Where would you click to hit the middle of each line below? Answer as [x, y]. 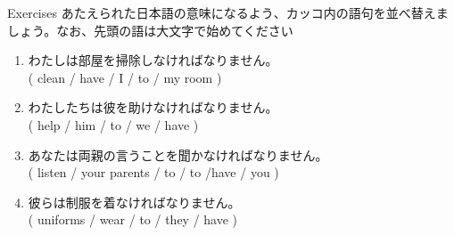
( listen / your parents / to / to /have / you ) [153, 172]
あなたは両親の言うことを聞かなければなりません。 [178, 154]
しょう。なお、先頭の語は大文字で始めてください [150, 30]
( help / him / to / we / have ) [113, 124]
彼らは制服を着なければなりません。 [134, 202]
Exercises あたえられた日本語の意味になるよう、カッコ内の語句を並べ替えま [228, 12]
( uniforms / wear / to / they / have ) [133, 219]
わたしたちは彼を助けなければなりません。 [153, 107]
